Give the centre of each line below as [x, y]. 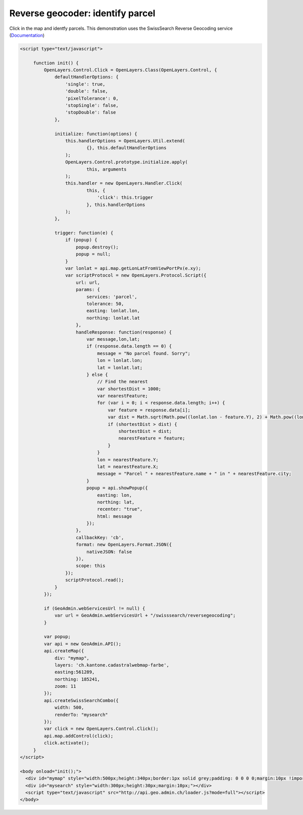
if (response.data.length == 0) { [129, 346]
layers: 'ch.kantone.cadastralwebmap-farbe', [112, 665]
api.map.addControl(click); [79, 736]
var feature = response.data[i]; [149, 410]
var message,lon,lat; [113, 339]
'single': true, [85, 84]
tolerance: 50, [105, 303]
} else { [97, 374]
